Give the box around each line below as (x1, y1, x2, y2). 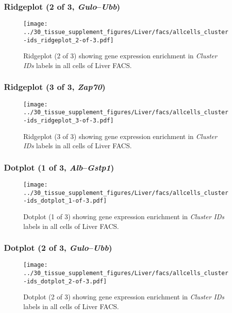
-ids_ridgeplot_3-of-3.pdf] (23, 117, 114, 124)
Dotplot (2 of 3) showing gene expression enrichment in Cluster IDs (23, 292, 225, 302)
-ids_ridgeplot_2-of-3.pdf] (23, 36, 114, 44)
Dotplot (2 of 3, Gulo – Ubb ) (4, 242, 113, 254)
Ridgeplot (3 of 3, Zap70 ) (4, 81, 106, 93)
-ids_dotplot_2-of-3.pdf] (23, 278, 107, 285)
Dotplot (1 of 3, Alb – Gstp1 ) (4, 161, 115, 173)
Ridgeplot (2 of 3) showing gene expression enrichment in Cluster (23, 51, 217, 61)
